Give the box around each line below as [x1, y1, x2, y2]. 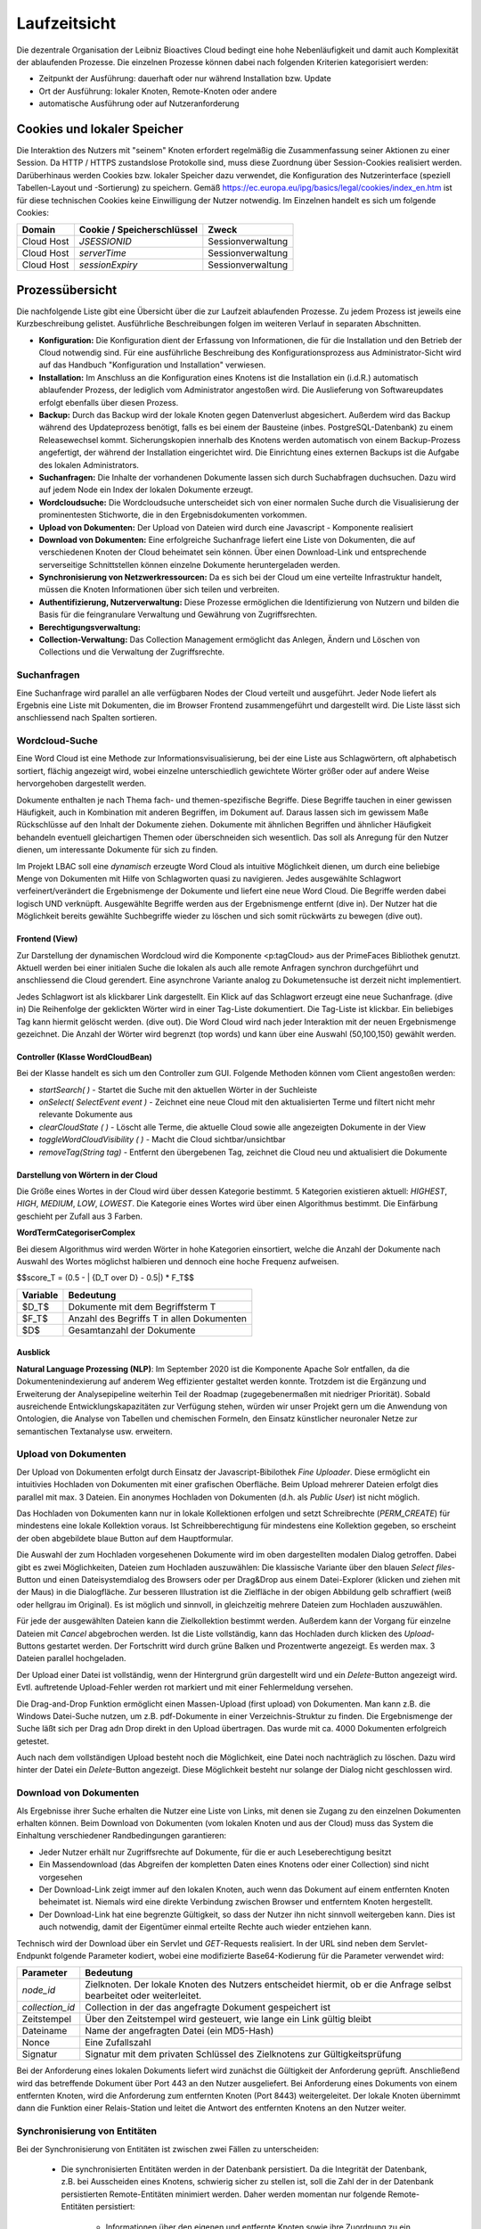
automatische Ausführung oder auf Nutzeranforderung [38, 98, 240, 109]
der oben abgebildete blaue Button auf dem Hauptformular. [16, 1533, 233, 1543]
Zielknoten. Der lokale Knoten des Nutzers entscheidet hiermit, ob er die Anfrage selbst [85, 1978, 452, 1991]
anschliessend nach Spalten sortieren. [16, 712, 158, 723]
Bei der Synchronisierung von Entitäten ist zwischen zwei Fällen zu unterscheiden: [16, 2143, 320, 2154]
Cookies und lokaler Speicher [16, 121, 184, 136]
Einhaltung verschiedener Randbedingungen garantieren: [16, 1830, 227, 1841]
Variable [21, 1288, 59, 1301]
